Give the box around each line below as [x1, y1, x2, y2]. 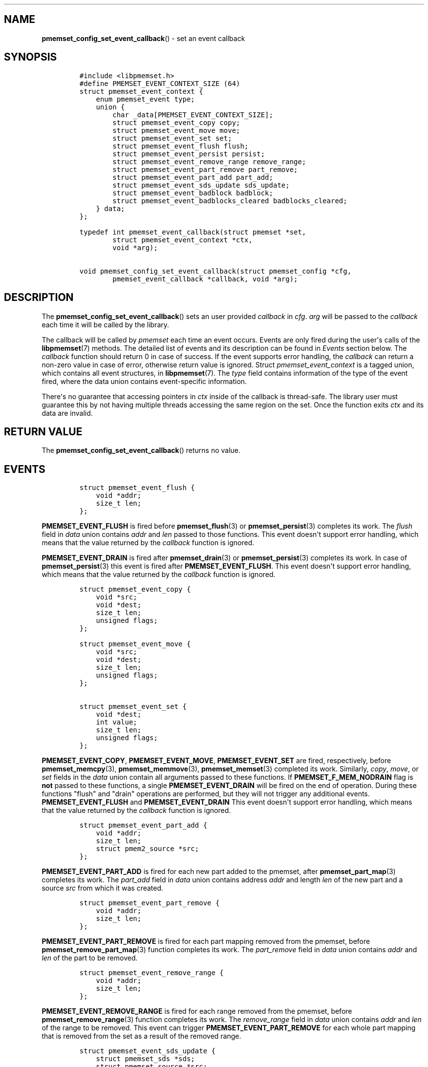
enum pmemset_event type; [96, 95, 195, 103]
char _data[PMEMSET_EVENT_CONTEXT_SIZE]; [112, 110, 273, 119]
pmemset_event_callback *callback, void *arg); [112, 275, 298, 283]
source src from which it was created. [42, 884, 164, 893]
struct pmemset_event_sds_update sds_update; [112, 181, 290, 189]
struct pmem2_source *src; [96, 845, 199, 853]
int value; [96, 718, 137, 726]
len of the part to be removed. [42, 954, 138, 962]
